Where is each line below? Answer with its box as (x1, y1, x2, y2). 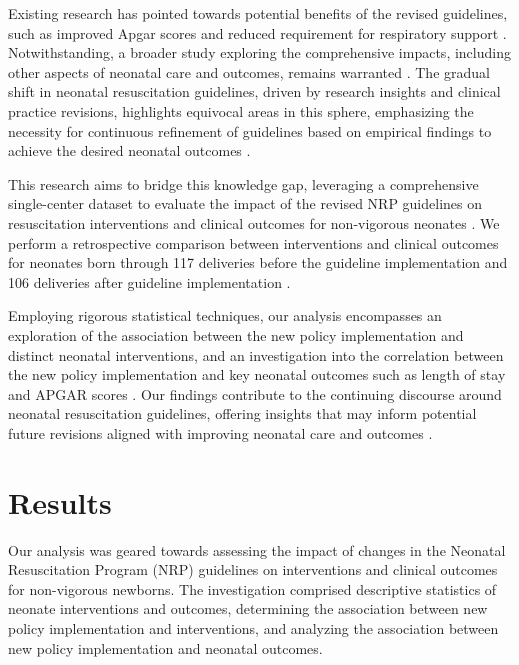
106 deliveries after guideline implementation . (8, 271, 291, 292)
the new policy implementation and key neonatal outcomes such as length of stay (8, 364, 506, 385)
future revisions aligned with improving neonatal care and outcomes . (8, 422, 433, 443)
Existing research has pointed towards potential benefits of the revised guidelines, (8, 3, 508, 23)
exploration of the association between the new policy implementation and (8, 324, 464, 345)
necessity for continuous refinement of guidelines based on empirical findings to (8, 120, 492, 141)
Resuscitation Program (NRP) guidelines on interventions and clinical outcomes (8, 559, 498, 580)
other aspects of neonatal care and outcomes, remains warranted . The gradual (8, 61, 490, 82)
